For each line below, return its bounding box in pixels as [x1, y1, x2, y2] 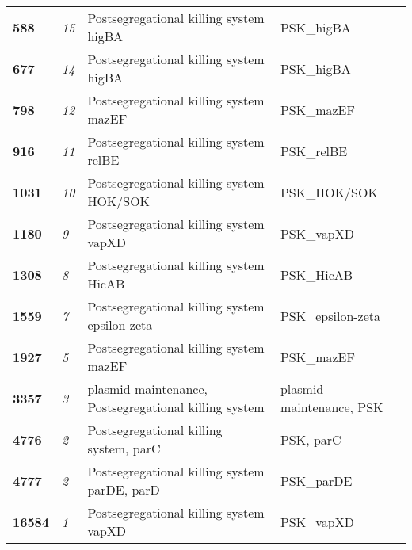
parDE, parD [87, 480, 160, 498]
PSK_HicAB [280, 265, 353, 284]
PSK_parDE [280, 471, 353, 490]
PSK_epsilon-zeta [280, 306, 381, 325]
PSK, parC [280, 430, 341, 449]
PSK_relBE [280, 141, 348, 160]
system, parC [87, 439, 161, 457]
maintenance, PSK [280, 398, 383, 416]
